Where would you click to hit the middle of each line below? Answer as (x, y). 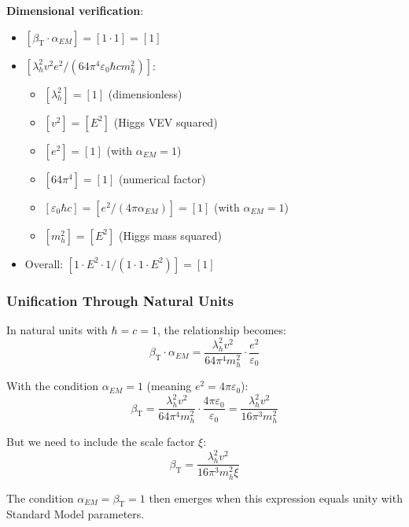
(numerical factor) (162, 178)
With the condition (53, 386)
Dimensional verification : (75, 10)
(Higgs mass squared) (170, 235)
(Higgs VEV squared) (166, 122)
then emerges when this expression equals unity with (276, 498)
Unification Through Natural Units (120, 300)
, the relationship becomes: (222, 329)
